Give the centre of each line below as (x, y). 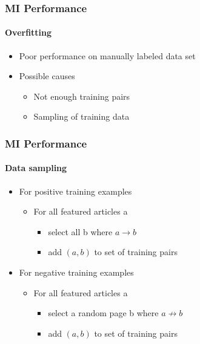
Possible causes (47, 76)
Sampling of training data (82, 116)
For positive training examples (75, 191)
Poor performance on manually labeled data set (107, 55)
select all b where (80, 231)
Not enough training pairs (82, 96)
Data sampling (36, 168)
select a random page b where (103, 313)
